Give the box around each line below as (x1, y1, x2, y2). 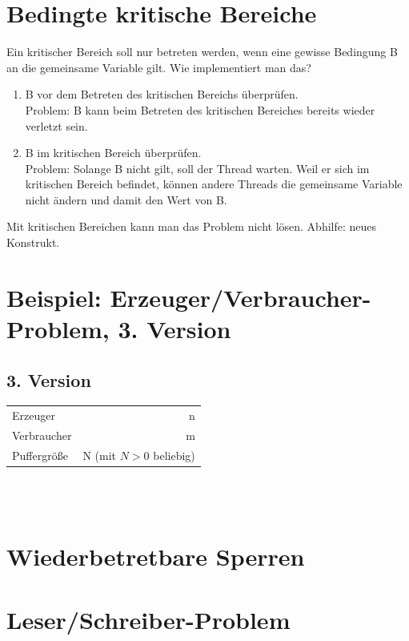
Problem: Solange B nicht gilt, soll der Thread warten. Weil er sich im (25, 159, 370, 176)
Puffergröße (12, 446, 68, 463)
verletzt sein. (25, 117, 88, 134)
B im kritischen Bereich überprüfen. (25, 144, 202, 161)
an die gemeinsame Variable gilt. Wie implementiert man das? (6, 58, 311, 75)
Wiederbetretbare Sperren (6, 540, 305, 573)
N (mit (82, 446, 117, 463)
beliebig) (153, 446, 195, 463)
